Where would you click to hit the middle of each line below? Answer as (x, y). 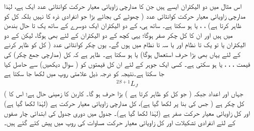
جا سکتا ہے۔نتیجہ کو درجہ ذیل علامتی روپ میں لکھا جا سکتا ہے (84, 73)
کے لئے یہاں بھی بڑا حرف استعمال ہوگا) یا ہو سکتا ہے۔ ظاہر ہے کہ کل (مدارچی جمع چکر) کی (122, 54)
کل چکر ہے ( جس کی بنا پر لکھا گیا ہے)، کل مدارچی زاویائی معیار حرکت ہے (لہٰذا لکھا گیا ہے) (124, 103)
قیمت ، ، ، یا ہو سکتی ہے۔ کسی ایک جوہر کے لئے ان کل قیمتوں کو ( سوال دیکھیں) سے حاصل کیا (127, 64)
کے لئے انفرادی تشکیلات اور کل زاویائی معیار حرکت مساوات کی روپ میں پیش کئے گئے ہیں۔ (120, 122)
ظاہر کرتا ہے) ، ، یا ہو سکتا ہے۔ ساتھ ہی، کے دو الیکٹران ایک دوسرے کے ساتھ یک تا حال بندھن (123, 25)
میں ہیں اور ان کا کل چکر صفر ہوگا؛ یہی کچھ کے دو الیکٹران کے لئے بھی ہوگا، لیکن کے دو (118, 35)
